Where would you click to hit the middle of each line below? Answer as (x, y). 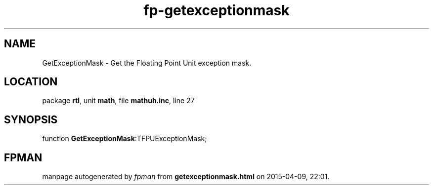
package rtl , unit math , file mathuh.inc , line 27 (118, 101)
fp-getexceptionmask (216, 10)
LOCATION (31, 82)
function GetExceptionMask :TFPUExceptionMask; (125, 139)
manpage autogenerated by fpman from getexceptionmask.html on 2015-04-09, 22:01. (186, 177)
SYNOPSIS (31, 119)
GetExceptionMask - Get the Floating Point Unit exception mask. (147, 63)
